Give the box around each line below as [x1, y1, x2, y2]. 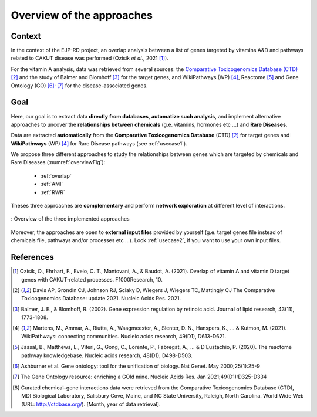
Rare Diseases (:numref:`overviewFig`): [11, 159, 106, 166]
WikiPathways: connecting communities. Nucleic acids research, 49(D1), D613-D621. [21, 333, 226, 340]
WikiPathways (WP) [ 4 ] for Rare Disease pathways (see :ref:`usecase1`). [11, 140, 187, 147]
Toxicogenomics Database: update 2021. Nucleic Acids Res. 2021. [21, 295, 181, 302]
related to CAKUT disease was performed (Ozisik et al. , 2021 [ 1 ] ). [11, 55, 168, 62]
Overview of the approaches [11, 9, 153, 22]
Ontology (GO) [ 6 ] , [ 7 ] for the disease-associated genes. [11, 81, 148, 89]
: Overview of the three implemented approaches [11, 215, 130, 222]
